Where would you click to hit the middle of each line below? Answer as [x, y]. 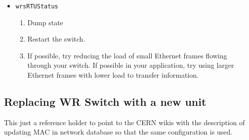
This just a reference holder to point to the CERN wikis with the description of [124, 122]
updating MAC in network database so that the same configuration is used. [118, 132]
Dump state [45, 22]
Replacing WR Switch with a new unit [105, 102]
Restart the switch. [56, 39]
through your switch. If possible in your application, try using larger [131, 65]
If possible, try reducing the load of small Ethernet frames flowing [127, 55]
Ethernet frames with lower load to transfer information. [113, 75]
